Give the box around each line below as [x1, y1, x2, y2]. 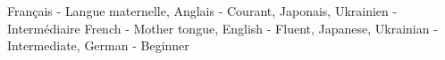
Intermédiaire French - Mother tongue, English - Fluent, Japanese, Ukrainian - [7, 19, 438, 37]
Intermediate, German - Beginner [7, 36, 189, 55]
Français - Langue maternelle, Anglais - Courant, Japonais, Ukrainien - [7, 2, 398, 19]
